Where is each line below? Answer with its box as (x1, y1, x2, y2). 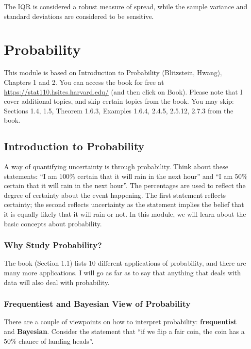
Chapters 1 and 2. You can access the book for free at (4, 77, 164, 87)
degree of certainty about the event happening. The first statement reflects (4, 190, 226, 200)
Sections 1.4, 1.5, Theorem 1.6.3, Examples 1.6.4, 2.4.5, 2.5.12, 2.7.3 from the (4, 105, 234, 115)
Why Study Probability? (4, 239, 102, 251)
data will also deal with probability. (4, 277, 110, 287)
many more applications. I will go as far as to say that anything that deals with (4, 268, 241, 278)
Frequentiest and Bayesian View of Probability (4, 298, 191, 310)
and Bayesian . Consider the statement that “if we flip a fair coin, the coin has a (4, 326, 245, 336)
